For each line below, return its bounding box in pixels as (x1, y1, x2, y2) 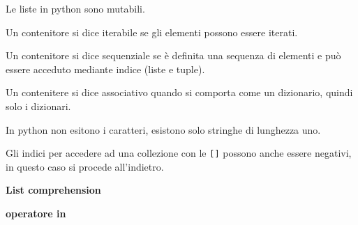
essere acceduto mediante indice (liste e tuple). (6, 61, 205, 76)
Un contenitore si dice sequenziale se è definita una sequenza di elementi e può (6, 48, 341, 63)
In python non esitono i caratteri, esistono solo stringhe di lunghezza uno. (6, 122, 321, 137)
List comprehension (6, 183, 101, 197)
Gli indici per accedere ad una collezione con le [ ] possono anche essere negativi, (6, 146, 352, 160)
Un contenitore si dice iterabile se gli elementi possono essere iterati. (6, 24, 298, 39)
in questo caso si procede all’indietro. (6, 159, 164, 173)
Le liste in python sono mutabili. (6, 1, 145, 15)
